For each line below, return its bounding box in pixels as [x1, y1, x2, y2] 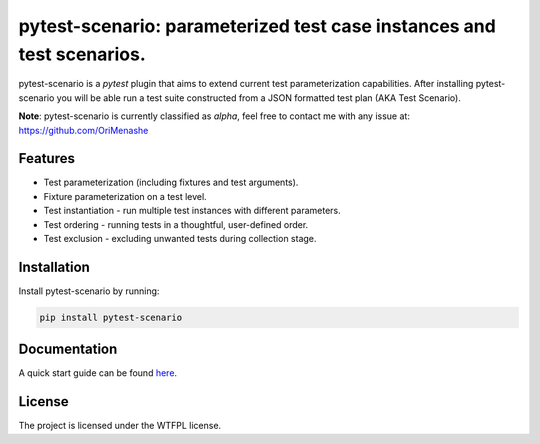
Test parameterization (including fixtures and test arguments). [43, 176, 299, 189]
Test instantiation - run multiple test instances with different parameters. [43, 205, 341, 217]
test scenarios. [18, 43, 147, 65]
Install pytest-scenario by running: [18, 285, 160, 297]
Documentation [18, 341, 118, 358]
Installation [18, 258, 90, 275]
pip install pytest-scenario [39, 311, 183, 323]
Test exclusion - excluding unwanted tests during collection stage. [43, 232, 317, 244]
